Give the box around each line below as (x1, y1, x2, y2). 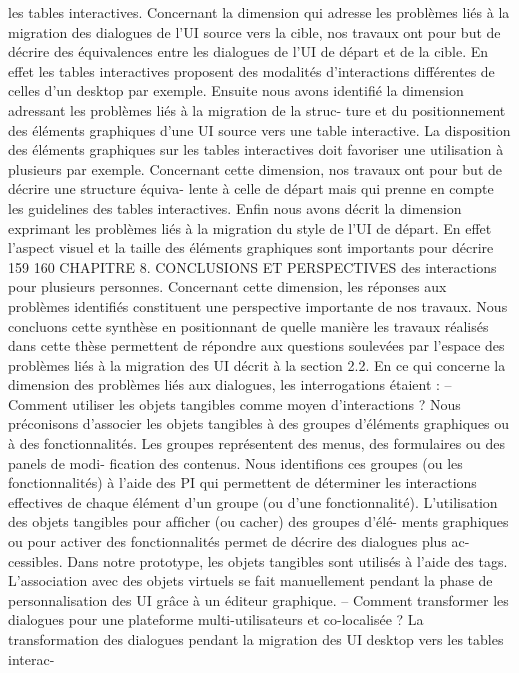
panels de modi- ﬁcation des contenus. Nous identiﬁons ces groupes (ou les (8, 452, 463, 473)
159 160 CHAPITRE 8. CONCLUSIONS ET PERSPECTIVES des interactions (8, 256, 497, 277)
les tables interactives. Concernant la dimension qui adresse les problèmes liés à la (8, 2, 510, 22)
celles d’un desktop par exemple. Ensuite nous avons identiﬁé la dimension (8, 80, 464, 101)
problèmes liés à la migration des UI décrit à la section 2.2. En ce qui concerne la (8, 354, 506, 375)
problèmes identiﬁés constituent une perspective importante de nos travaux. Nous (8, 295, 508, 316)
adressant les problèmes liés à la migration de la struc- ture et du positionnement (8, 99, 506, 120)
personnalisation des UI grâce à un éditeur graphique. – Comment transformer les (8, 589, 509, 610)
